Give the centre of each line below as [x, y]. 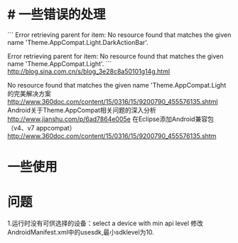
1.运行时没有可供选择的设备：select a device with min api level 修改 [106, 223]
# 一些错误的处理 [56, 15]
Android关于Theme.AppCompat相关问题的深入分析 [82, 110]
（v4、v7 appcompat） [42, 128]
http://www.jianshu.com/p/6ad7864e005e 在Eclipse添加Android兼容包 [111, 119]
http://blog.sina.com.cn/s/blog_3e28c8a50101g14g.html [89, 71]
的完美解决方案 [29, 93]
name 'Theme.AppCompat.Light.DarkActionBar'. [78, 42]
